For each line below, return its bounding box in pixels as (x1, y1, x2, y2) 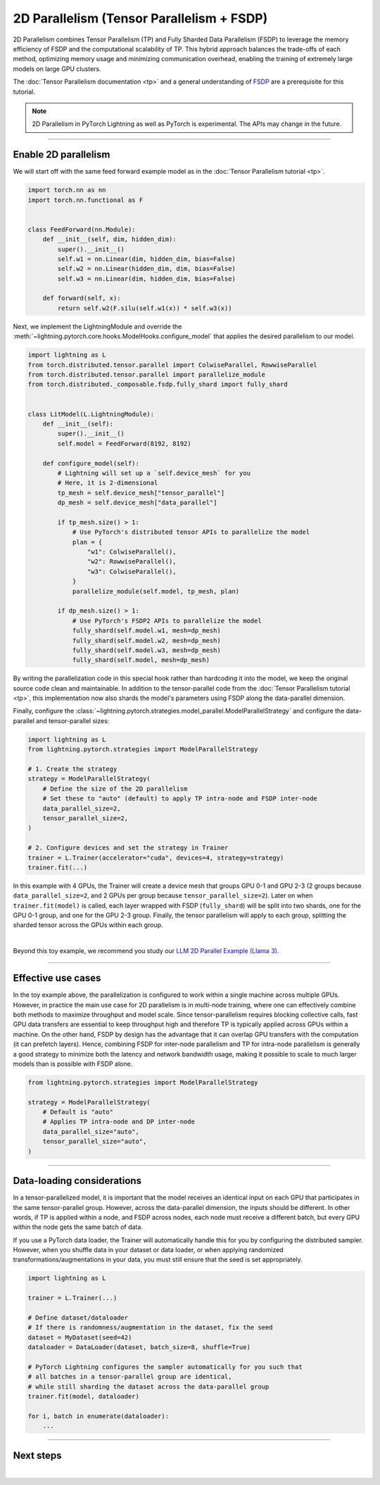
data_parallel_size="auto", (42, 1128, 140, 1135)
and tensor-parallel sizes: (35, 716, 110, 725)
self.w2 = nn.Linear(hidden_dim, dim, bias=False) (57, 265, 236, 273)
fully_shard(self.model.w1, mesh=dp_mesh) (72, 627, 221, 635)
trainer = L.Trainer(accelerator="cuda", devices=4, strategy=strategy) (27, 853, 284, 862)
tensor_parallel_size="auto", (42, 1137, 147, 1146)
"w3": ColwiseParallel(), (87, 567, 177, 575)
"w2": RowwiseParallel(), (87, 558, 177, 566)
